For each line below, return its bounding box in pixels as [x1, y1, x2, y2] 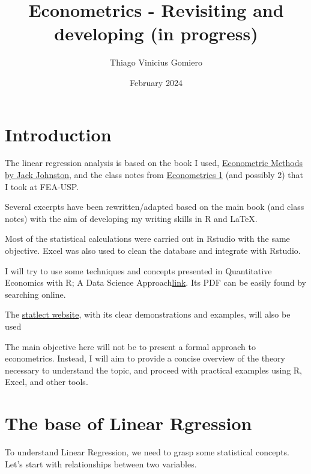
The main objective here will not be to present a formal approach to [5, 340, 256, 352]
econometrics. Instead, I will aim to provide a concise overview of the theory [5, 352, 285, 365]
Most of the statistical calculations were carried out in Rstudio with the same [5, 232, 290, 245]
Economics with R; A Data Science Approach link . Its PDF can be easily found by [5, 276, 306, 289]
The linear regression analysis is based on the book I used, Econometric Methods [5, 156, 303, 169]
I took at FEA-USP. [5, 180, 79, 192]
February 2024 [130, 76, 183, 88]
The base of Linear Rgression [5, 411, 252, 436]
